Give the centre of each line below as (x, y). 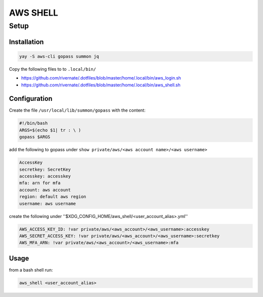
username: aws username (48, 203)
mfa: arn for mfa (40, 183)
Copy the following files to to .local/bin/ (53, 69)
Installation (26, 42)
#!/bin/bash (34, 123)
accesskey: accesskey (45, 176)
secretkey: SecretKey (45, 169)
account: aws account (45, 190)
